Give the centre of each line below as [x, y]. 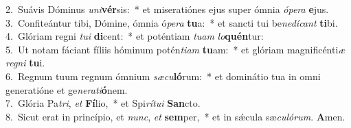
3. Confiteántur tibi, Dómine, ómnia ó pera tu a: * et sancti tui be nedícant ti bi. [172, 22]
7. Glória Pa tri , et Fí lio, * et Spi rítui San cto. [103, 103]
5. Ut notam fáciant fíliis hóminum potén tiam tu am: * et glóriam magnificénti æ [175, 49]
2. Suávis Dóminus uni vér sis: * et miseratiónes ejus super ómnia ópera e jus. [167, 9]
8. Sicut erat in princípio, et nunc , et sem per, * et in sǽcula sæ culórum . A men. [175, 116]
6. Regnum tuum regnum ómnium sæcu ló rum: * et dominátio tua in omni [163, 76]
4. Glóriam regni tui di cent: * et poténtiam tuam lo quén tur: [135, 36]
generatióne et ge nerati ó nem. [67, 89]
